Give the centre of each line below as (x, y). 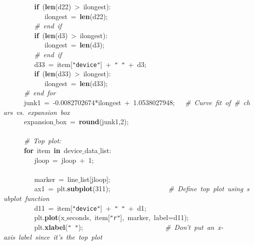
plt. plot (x (49, 217)
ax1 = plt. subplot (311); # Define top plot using (139, 189)
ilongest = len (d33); (76, 83)
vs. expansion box (43, 112)
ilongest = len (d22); (76, 16)
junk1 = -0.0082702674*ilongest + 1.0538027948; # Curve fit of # (132, 102)
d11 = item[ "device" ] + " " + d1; (90, 208)
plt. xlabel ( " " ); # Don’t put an (124, 227)
